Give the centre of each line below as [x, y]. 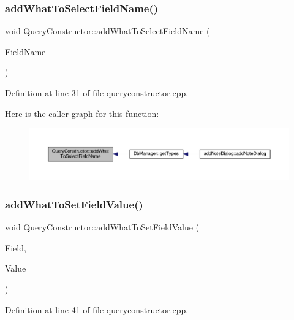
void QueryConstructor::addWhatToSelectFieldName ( [107, 31]
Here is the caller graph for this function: [82, 113]
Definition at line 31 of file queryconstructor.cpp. [97, 93]
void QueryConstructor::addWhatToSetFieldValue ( [102, 227]
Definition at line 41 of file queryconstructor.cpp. [97, 309]
